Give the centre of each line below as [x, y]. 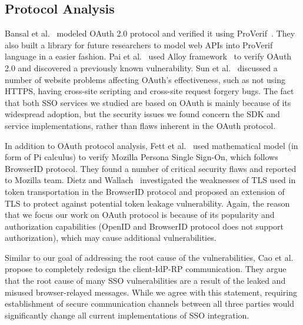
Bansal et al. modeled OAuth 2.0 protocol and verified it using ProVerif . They [150, 33]
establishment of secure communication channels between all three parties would [150, 304]
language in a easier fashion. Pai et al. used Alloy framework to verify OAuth [148, 56]
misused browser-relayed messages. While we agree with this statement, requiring [151, 292]
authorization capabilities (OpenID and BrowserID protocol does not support [144, 226]
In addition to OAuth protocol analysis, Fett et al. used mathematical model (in [151, 145]
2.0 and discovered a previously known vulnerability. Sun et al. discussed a [141, 67]
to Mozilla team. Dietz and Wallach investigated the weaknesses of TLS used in [150, 180]
